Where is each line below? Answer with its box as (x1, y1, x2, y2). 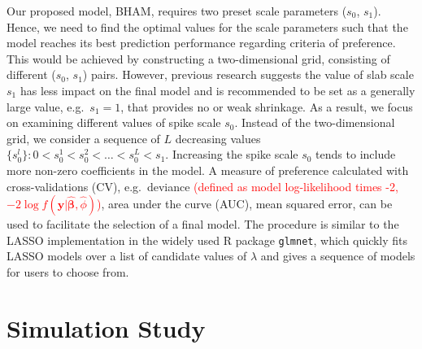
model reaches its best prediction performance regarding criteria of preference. (7, 34, 396, 51)
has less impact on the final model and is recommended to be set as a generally (20, 81, 415, 98)
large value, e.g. (7, 98, 85, 115)
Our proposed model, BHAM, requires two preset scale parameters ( (7, 2, 347, 19)
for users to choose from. (7, 263, 129, 280)
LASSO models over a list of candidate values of (7, 247, 247, 264)
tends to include (315, 146, 396, 163)
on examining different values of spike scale (7, 114, 221, 131)
